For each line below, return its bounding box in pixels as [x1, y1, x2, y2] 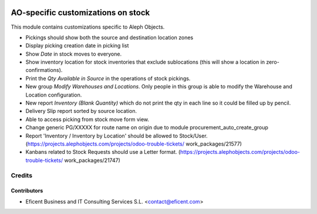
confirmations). [25, 67, 63, 74]
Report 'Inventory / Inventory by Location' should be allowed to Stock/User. [25, 132, 208, 139]
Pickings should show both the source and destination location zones [25, 34, 194, 41]
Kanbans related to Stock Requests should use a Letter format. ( [25, 149, 181, 156]
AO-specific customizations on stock [11, 8, 150, 18]
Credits [11, 171, 32, 180]
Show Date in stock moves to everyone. [25, 50, 122, 57]
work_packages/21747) [64, 157, 120, 164]
